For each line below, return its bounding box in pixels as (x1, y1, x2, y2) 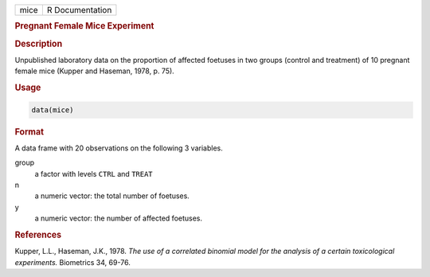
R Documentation (46, 5, 112, 15)
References (14, 229, 62, 240)
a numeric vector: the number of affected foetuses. (34, 213, 203, 223)
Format (14, 126, 44, 137)
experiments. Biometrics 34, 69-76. (14, 257, 131, 267)
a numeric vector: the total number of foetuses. (34, 191, 190, 201)
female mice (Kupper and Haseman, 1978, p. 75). (14, 66, 174, 76)
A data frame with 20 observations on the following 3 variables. (14, 143, 223, 153)
